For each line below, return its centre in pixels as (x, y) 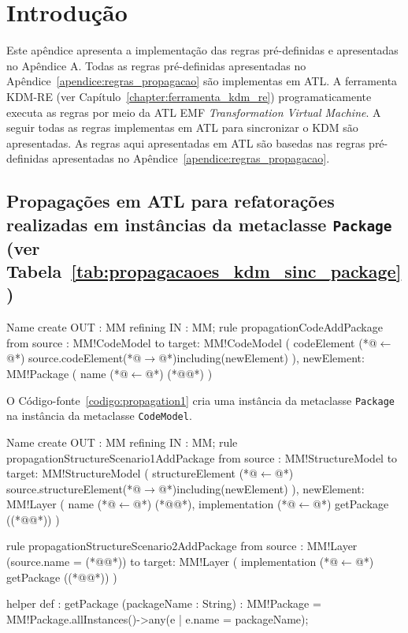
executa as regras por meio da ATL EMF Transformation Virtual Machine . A (194, 112)
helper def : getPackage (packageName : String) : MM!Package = (164, 603)
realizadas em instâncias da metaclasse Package (199, 224)
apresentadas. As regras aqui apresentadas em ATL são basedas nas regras (186, 142)
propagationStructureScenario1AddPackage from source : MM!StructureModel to (202, 457)
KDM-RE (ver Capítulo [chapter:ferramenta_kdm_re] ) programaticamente (189, 96)
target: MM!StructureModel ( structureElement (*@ (132, 473)
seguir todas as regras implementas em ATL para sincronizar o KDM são (182, 127)
